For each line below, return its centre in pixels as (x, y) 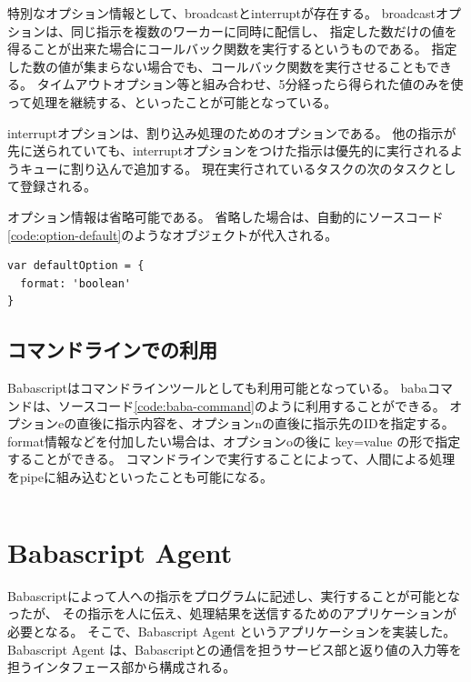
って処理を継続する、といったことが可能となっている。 (172, 101)
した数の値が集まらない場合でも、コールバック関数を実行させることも (217, 66)
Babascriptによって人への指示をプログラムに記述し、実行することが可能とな (234, 595)
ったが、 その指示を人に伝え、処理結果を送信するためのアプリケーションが (232, 613)
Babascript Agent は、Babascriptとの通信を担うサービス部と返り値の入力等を (235, 649)
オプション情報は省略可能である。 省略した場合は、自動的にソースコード (225, 216)
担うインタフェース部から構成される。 (122, 667)
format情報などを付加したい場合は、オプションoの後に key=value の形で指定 (234, 441)
